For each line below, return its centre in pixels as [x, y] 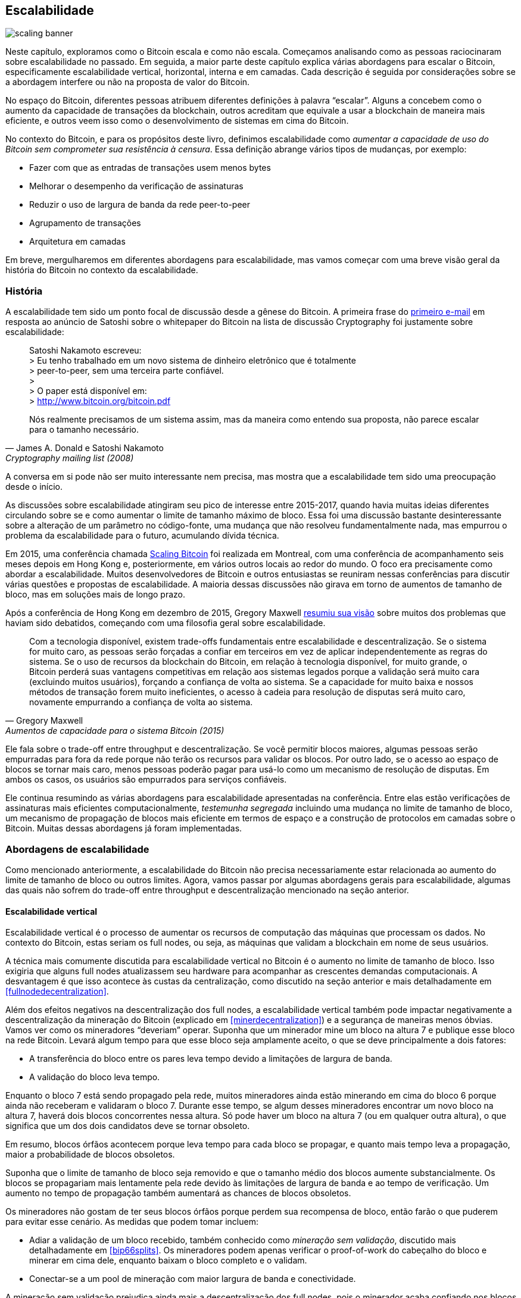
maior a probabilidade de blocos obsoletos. [90, 1155]
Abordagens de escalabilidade [77, 849]
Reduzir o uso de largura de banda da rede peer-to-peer [140, 205]
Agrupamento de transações [85, 223]
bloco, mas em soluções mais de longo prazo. [96, 595]
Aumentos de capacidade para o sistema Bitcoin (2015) [115, 731]
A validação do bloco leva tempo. [95, 1077]
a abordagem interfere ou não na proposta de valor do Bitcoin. [128, 82]
